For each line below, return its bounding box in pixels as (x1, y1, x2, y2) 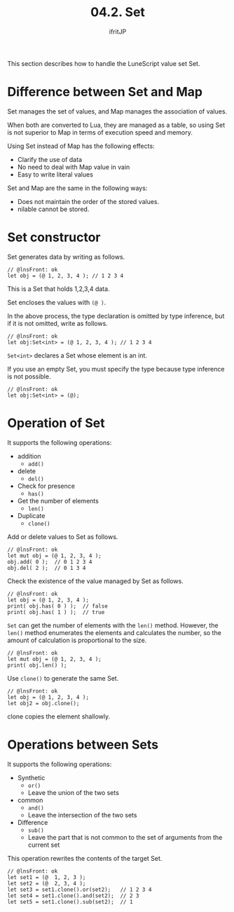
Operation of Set (7, 415, 105, 431)
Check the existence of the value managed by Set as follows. (7, 576, 184, 585)
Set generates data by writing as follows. (7, 252, 125, 261)
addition (17, 451, 41, 460)
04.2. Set (90, 4, 146, 20)
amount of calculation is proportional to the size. (7, 636, 147, 644)
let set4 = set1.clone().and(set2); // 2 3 (7, 892, 139, 899)
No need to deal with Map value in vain (17, 163, 130, 171)
